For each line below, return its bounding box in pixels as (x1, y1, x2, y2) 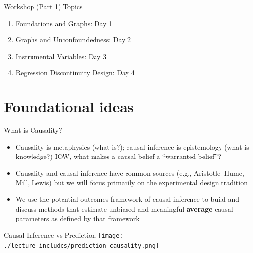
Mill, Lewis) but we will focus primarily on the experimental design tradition (15, 177, 248, 188)
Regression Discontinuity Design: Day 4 (15, 67, 135, 78)
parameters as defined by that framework (15, 213, 140, 223)
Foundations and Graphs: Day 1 (15, 18, 113, 28)
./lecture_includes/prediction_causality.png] (4, 242, 159, 249)
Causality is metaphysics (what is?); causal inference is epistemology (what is (15, 141, 249, 152)
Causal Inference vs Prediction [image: (4, 229, 123, 240)
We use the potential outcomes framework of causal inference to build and (15, 194, 239, 204)
